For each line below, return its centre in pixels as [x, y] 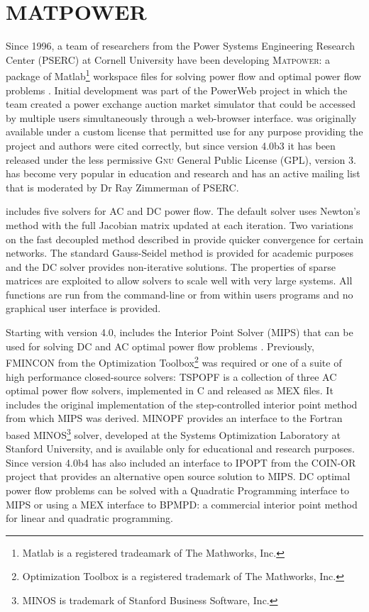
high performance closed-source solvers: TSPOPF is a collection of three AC [171, 376]
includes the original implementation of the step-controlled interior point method [182, 404]
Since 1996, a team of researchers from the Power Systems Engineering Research [180, 46]
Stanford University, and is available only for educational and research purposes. [180, 449]
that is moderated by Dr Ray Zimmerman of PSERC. [122, 187]
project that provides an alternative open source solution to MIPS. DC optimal [178, 476]
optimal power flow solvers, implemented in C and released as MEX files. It [170, 390]
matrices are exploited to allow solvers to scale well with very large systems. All [179, 280]
